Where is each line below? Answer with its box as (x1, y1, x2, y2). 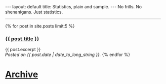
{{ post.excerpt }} (5, 47, 41, 53)
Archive (5, 69, 39, 80)
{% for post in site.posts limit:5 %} (5, 23, 75, 29)
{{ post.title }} (5, 35, 40, 42)
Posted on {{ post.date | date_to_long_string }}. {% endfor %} (5, 52, 130, 57)
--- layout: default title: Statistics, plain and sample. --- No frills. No (5, 4, 142, 9)
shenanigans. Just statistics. (5, 9, 63, 15)
